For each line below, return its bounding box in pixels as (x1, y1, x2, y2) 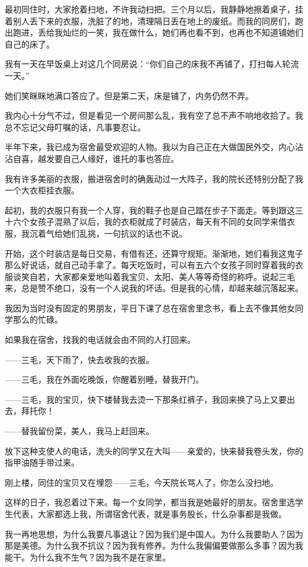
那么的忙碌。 (12, 313, 63, 326)
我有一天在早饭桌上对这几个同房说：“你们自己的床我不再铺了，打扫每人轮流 (5, 58, 299, 70)
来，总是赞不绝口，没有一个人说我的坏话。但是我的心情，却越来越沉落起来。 (5, 282, 303, 294)
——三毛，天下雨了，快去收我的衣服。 (5, 353, 154, 365)
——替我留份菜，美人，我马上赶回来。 (5, 425, 154, 437)
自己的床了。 (5, 37, 54, 50)
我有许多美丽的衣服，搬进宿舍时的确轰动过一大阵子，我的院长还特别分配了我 (5, 172, 303, 184)
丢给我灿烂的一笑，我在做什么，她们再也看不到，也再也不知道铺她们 (37, 26, 303, 39)
